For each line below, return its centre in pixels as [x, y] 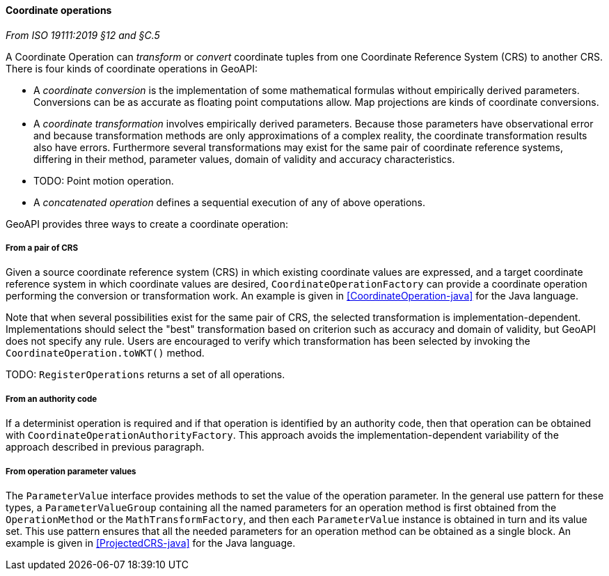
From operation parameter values [71, 471]
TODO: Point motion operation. [104, 180]
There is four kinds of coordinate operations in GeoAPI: [132, 68]
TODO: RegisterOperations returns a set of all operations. [145, 375]
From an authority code [52, 399]
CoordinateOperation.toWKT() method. [105, 353]
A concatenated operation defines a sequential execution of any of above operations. [229, 202]
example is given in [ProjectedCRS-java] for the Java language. [151, 543]
